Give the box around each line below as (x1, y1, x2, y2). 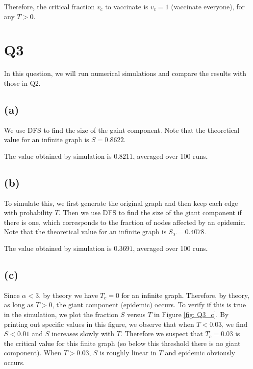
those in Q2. (4, 77, 41, 88)
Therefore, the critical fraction (4, 1, 95, 11)
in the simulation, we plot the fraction (4, 309, 119, 320)
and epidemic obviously (165, 347, 235, 358)
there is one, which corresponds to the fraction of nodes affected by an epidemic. (4, 217, 246, 227)
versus (126, 309, 146, 320)
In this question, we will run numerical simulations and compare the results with (4, 68, 247, 78)
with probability (4, 207, 52, 218)
